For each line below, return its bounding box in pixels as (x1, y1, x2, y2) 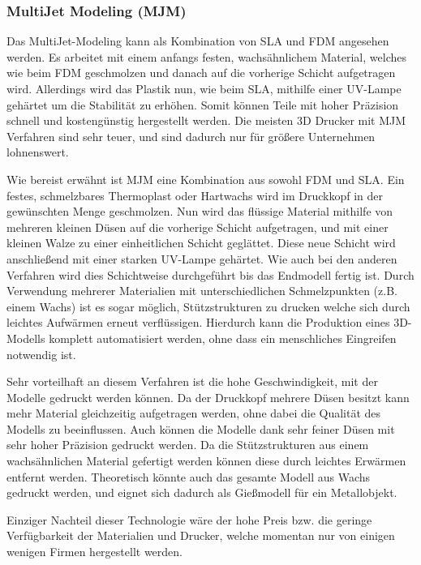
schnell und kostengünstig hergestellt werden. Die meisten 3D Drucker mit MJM (6, 112, 406, 129)
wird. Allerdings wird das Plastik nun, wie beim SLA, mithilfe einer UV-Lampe (6, 80, 402, 96)
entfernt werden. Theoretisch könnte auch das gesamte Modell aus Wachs (6, 468, 371, 485)
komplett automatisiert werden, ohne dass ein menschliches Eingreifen (49, 329, 397, 346)
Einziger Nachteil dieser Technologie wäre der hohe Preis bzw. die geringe (6, 511, 372, 528)
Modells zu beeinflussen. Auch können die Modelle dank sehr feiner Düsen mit (6, 420, 395, 437)
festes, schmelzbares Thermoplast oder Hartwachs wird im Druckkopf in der (6, 186, 384, 203)
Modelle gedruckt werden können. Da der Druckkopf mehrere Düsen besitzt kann (6, 388, 410, 405)
